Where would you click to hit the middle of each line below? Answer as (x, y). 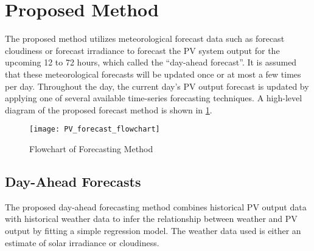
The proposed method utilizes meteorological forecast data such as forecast (145, 38)
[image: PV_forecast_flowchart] (95, 129)
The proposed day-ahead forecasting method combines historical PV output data (156, 206)
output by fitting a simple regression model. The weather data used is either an (153, 230)
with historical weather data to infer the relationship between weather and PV (151, 219)
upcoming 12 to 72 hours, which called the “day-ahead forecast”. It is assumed (151, 62)
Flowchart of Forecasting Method (91, 148)
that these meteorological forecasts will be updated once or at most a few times (153, 74)
